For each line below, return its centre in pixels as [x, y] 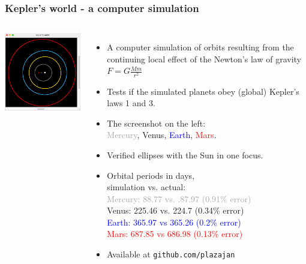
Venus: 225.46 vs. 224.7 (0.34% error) [175, 210]
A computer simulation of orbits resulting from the [200, 47]
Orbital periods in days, [151, 175]
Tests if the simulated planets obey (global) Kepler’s [203, 91]
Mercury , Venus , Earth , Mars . [162, 135]
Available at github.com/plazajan [171, 254]
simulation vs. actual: [146, 187]
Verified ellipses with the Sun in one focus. [185, 154]
